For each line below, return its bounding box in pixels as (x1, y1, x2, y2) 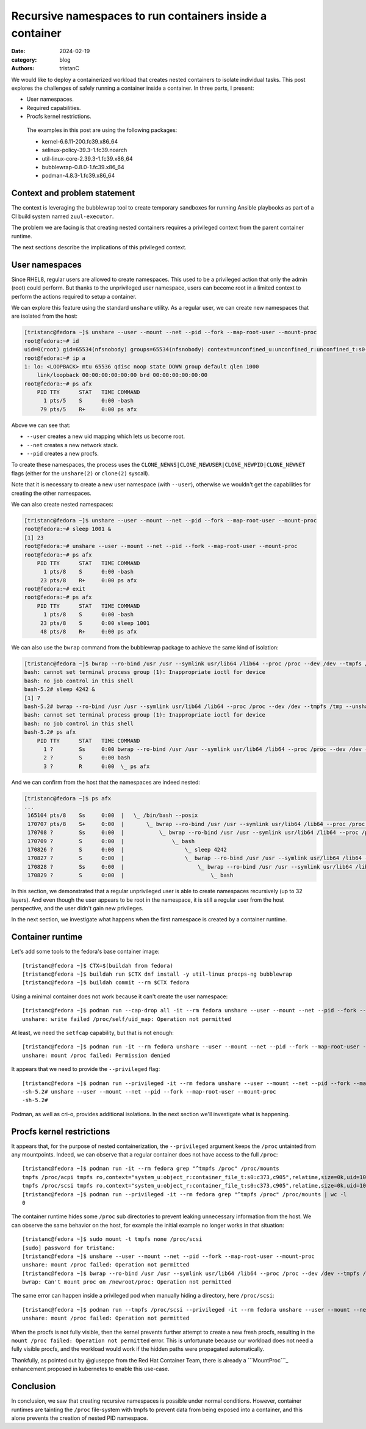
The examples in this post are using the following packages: (26, 126, 178, 134)
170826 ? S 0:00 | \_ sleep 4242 (27, 846, 227, 853)
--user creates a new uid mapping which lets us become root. (26, 433, 185, 440)
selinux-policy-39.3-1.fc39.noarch (41, 147, 127, 154)
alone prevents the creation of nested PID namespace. (11, 1414, 148, 1422)
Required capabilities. (26, 104, 81, 111)
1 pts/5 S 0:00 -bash (43, 397, 134, 404)
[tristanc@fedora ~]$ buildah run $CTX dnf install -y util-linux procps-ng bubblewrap (22, 971, 293, 978)
